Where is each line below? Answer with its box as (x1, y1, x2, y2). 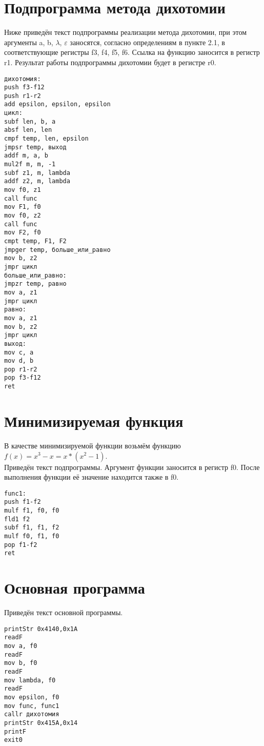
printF (4, 728, 26, 735)
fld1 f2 (4, 515, 30, 523)
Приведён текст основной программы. (4, 607, 123, 618)
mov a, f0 (4, 642, 37, 650)
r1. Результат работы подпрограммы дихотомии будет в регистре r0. (4, 56, 216, 67)
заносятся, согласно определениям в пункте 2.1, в (70, 36, 225, 47)
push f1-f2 (4, 498, 41, 506)
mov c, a (4, 348, 34, 356)
